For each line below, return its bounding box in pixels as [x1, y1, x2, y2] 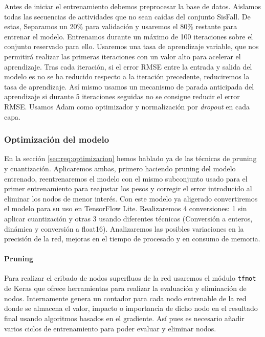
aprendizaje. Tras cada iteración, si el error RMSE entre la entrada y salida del [4, 61, 252, 72]
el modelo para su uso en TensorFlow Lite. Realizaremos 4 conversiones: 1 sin [4, 203, 247, 214]
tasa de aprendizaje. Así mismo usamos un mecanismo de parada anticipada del [4, 81, 254, 92]
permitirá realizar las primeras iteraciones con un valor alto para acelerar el [4, 51, 241, 61]
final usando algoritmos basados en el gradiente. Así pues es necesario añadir [4, 312, 245, 323]
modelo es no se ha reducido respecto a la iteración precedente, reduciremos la [4, 71, 250, 82]
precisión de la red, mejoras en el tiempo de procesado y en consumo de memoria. [4, 233, 260, 244]
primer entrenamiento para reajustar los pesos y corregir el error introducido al [4, 183, 252, 194]
